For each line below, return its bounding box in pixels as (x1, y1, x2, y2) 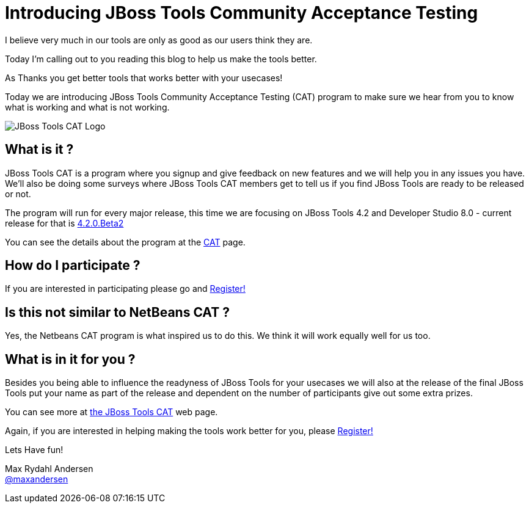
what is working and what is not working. (5, 101, 170, 112)
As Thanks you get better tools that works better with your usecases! (5, 72, 283, 83)
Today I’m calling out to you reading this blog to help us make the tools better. (5, 53, 317, 64)
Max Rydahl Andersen (5, 463, 93, 474)
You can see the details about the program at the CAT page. (5, 236, 246, 247)
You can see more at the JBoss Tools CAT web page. (5, 407, 218, 418)
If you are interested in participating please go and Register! (5, 283, 246, 294)
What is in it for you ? (5, 351, 136, 367)
